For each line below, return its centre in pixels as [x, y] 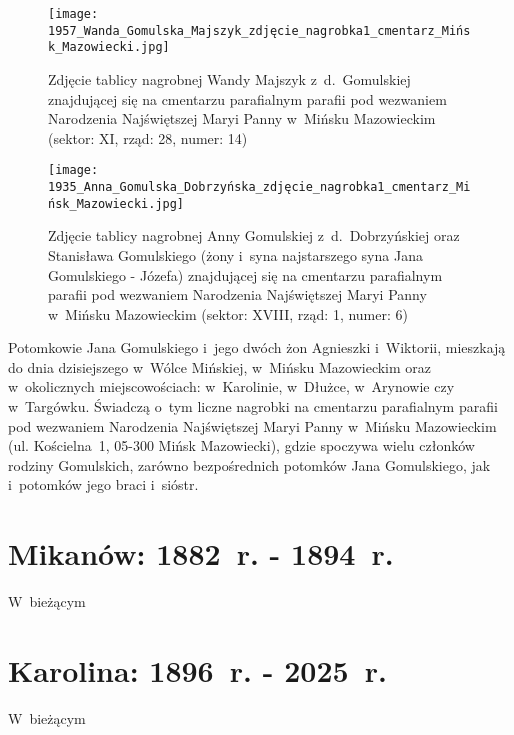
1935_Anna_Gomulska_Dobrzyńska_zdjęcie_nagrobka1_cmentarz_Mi [259, 187]
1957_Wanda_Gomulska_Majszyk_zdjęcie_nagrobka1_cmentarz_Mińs [259, 30]
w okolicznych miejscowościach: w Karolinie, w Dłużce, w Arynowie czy [231, 386]
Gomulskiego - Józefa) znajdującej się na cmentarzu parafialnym [245, 274]
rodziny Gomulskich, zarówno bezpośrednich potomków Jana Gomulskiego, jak [249, 464]
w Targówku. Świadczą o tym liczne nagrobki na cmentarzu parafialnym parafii [253, 406]
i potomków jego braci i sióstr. [103, 484]
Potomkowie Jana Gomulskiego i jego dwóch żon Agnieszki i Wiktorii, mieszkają [257, 347]
